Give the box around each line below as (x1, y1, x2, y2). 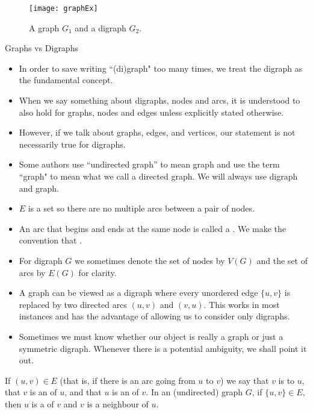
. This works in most (203, 298, 280, 310)
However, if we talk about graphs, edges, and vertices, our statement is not (19, 126, 296, 139)
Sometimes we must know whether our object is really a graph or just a (19, 330, 284, 342)
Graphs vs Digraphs (5, 42, 78, 54)
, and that (64, 386, 102, 398)
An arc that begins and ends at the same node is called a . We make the (19, 222, 287, 234)
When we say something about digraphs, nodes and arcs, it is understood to (19, 94, 300, 107)
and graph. (19, 181, 59, 194)
